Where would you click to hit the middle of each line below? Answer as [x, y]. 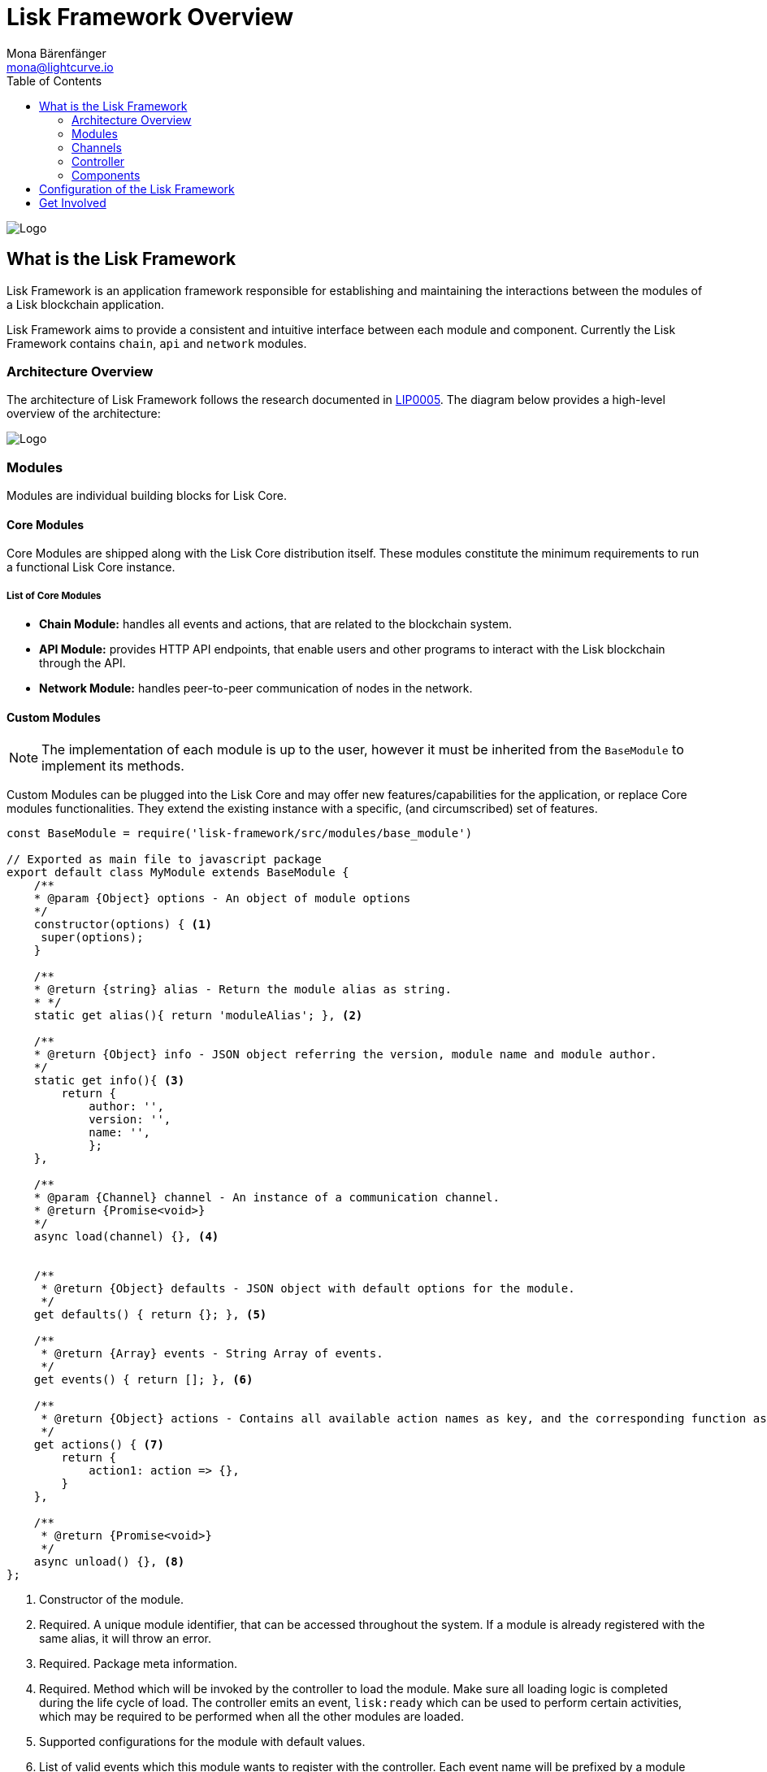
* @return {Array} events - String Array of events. [212, 1354]
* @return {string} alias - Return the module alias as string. [243, 990]
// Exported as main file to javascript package [164, 860]
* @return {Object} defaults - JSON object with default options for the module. [308, 1289]
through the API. [82, 663]
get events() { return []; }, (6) [143, 1380]
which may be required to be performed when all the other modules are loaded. [251, 1717]
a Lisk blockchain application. [86, 304]
